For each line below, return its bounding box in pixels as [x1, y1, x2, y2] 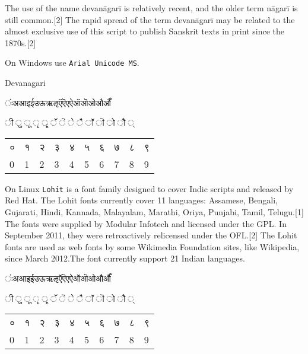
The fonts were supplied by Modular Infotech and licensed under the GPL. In [5, 217, 287, 229]
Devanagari [5, 76, 46, 89]
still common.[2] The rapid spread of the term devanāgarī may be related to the [5, 13, 295, 25]
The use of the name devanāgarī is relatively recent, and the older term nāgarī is [5, 2, 298, 14]
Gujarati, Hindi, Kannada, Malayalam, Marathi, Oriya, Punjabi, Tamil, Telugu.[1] [5, 206, 304, 218]
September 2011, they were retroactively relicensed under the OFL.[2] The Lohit [5, 229, 297, 241]
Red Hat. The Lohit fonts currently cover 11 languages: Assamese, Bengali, [5, 194, 278, 206]
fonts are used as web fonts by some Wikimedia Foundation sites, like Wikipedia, [5, 240, 300, 253]
